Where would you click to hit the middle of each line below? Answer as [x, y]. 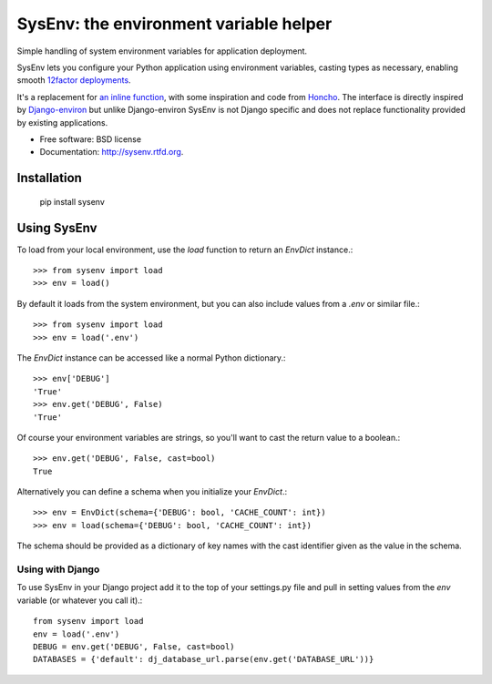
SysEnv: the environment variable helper [174, 24]
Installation [49, 178]
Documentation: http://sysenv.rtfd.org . [112, 152]
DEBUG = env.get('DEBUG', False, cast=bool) [134, 646]
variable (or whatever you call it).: [80, 600]
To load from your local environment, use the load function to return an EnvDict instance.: [185, 250]
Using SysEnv [57, 228]
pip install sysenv [72, 201]
